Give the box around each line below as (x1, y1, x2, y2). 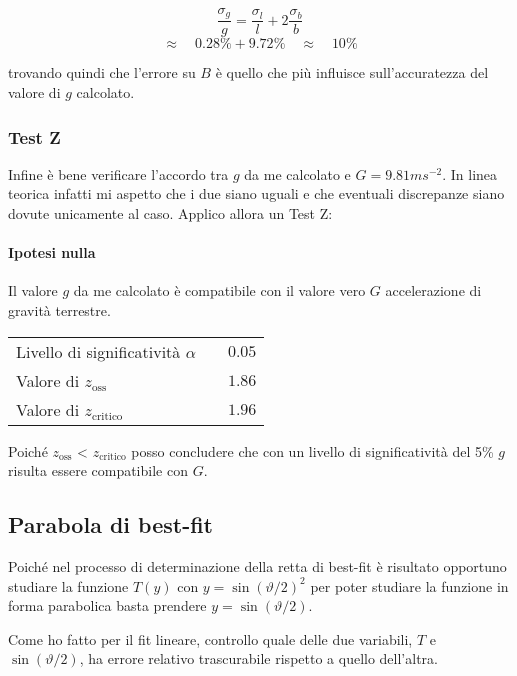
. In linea (442, 163, 498, 184)
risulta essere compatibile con (8, 460, 188, 481)
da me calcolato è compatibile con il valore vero (73, 280, 366, 301)
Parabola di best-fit (8, 509, 214, 540)
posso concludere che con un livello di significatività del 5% (131, 440, 494, 461)
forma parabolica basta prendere (8, 595, 207, 616)
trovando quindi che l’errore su (8, 62, 196, 83)
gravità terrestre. (8, 300, 111, 321)
